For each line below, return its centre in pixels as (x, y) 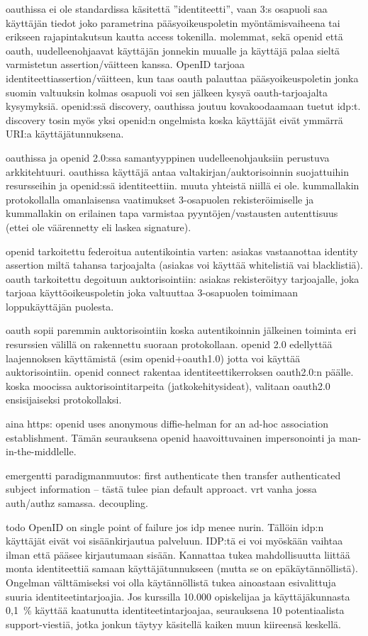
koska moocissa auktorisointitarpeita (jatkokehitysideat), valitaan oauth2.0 (168, 385)
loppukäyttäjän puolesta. (60, 306)
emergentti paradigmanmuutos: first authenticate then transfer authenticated (173, 475)
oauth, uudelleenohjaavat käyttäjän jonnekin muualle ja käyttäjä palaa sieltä (173, 50)
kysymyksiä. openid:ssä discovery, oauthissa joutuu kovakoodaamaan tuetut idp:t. (183, 106)
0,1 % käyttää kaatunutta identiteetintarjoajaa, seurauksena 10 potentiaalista (175, 610)
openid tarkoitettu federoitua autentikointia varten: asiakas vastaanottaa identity (182, 251)
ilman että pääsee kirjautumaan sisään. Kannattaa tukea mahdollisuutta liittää (178, 554)
